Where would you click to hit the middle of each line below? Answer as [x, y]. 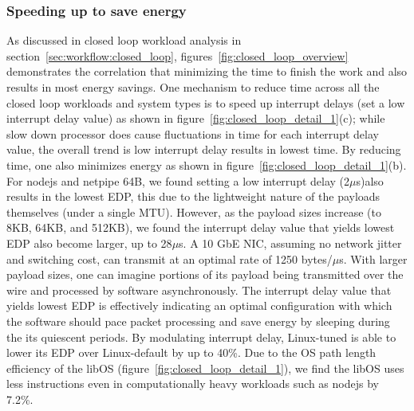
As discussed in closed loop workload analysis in [124, 40]
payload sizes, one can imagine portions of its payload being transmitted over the [205, 274]
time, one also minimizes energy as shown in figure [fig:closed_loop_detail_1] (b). [207, 164]
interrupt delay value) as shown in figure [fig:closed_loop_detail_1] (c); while [196, 118]
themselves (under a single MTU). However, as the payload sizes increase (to [194, 211]
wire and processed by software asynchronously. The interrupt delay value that [199, 290]
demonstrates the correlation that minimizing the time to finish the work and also [207, 71]
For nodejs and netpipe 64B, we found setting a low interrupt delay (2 [178, 180]
